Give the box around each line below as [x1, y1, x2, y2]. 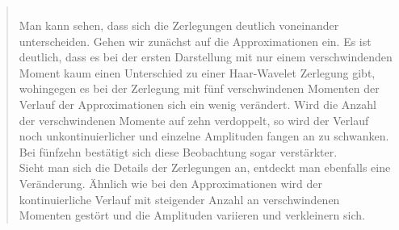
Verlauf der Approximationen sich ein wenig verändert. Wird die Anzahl [19, 95, 376, 112]
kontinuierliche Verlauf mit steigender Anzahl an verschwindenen [19, 190, 340, 207]
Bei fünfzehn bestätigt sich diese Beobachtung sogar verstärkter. [19, 143, 338, 160]
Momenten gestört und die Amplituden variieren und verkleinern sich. [19, 207, 365, 224]
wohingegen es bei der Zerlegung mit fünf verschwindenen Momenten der [19, 80, 380, 97]
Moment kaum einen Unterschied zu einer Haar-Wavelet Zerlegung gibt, [19, 64, 376, 81]
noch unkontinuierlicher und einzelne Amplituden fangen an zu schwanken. [19, 128, 389, 144]
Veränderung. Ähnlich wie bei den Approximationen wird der [19, 174, 322, 191]
